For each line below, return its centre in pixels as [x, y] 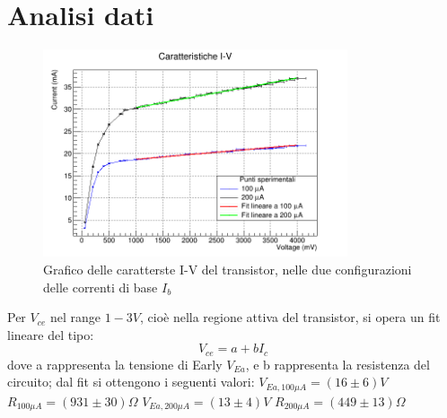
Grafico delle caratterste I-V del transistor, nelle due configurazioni [228, 270]
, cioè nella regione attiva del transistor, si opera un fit [290, 317]
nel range [75, 317]
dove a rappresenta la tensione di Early [115, 364]
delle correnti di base [101, 287]
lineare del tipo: [51, 334]
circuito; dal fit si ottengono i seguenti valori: [131, 382]
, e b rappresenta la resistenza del [337, 364]
